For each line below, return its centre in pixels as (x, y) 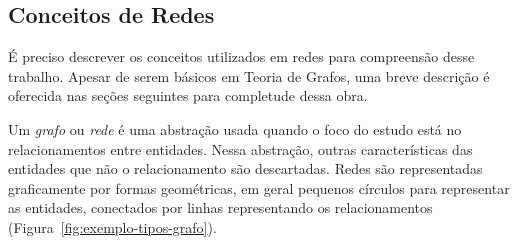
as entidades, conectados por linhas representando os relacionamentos (220, 207)
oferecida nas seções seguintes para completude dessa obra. (188, 95)
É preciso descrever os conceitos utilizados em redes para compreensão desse (241, 56)
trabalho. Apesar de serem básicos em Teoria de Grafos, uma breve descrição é (249, 75)
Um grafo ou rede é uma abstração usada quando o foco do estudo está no (235, 128)
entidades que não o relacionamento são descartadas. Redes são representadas (245, 168)
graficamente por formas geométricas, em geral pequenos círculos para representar (259, 187)
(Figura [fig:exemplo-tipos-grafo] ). (112, 226)
